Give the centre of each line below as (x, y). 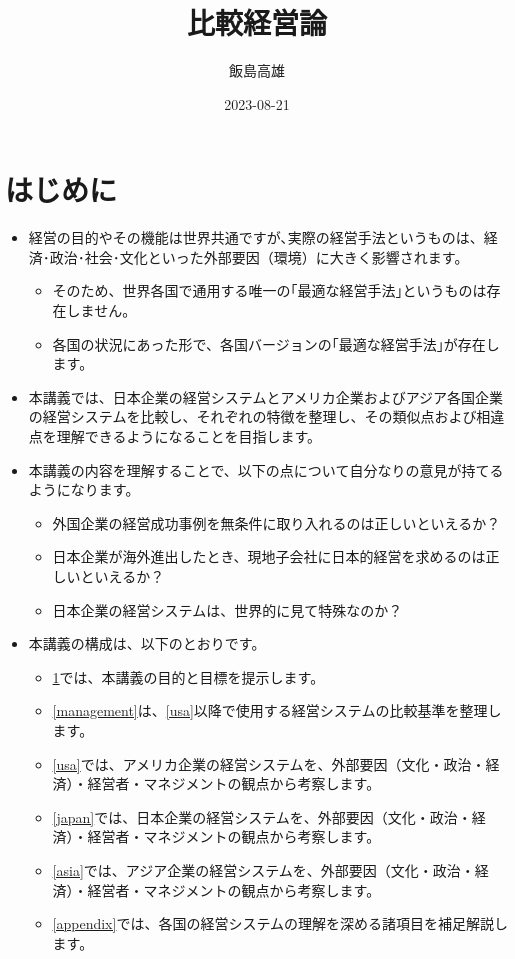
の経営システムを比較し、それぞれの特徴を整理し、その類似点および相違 (266, 416)
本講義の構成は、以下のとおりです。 (147, 643)
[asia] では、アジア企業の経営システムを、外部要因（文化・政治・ (263, 869)
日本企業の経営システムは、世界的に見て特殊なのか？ (227, 609)
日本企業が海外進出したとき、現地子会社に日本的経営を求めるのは (269, 556)
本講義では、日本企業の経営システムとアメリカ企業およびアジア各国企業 (266, 396)
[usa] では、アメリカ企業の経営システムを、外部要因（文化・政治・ (269, 763)
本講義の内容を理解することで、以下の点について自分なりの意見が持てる (266, 469)
